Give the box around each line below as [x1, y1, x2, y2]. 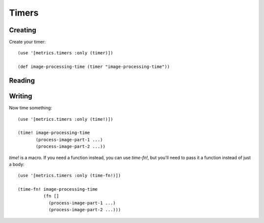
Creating [9, 26, 37, 34]
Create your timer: [9, 39, 46, 45]
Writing [9, 92, 33, 100]
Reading [9, 76, 35, 85]
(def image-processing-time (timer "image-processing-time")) [18, 64, 170, 69]
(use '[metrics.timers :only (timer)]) [18, 50, 113, 56]
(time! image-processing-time [18, 130, 90, 135]
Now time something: [9, 105, 52, 111]
